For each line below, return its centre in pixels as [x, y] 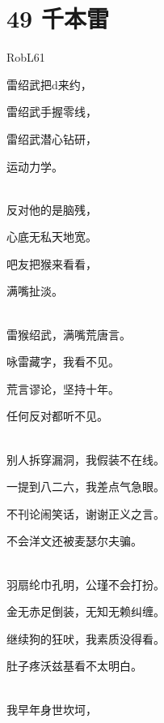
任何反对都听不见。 [57, 416]
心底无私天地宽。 [52, 237]
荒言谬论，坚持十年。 [63, 388]
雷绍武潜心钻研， [52, 138]
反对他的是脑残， [52, 209]
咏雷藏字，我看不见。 [63, 361]
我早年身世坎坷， [52, 709]
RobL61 [26, 57]
